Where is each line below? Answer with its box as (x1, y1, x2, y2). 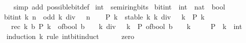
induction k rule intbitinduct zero (6, 30, 135, 41)
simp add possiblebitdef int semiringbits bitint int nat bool (13, 1, 225, 11)
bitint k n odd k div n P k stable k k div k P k (4, 11, 205, 21)
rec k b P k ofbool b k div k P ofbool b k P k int (11, 21, 242, 31)
